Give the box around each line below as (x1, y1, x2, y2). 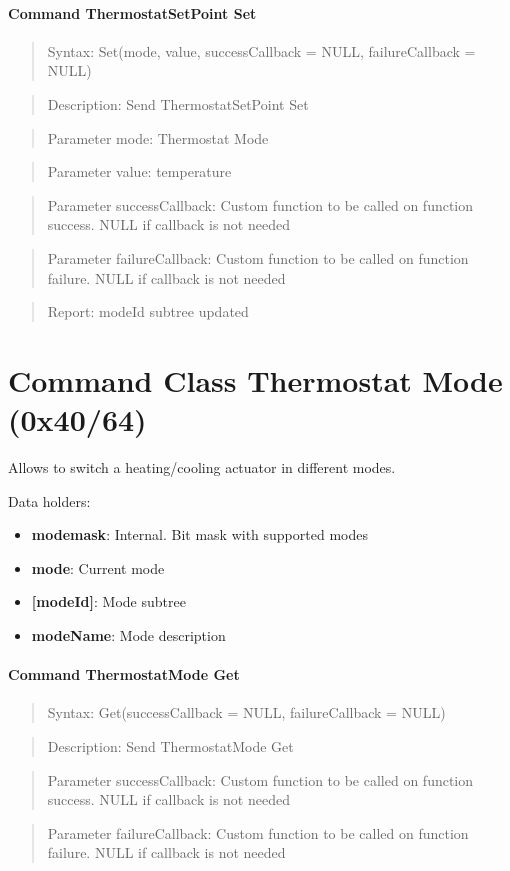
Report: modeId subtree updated (47, 301, 249, 322)
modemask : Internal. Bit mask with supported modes (31, 524, 368, 545)
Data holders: (8, 490, 91, 511)
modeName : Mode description (31, 625, 226, 646)
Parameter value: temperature (47, 161, 232, 182)
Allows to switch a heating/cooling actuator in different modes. (8, 457, 396, 478)
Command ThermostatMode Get (8, 664, 240, 685)
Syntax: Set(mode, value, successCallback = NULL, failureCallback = (47, 40, 476, 61)
